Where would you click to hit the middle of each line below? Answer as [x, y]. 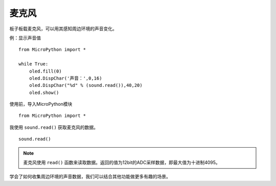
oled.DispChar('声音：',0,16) [65, 78]
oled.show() [44, 92]
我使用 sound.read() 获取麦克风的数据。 [54, 127]
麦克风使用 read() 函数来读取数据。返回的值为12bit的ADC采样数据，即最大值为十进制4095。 [122, 162]
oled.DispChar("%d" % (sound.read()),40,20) [86, 85]
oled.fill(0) [45, 71]
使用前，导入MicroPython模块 [41, 104]
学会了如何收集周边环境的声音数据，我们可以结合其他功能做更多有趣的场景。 [90, 177]
